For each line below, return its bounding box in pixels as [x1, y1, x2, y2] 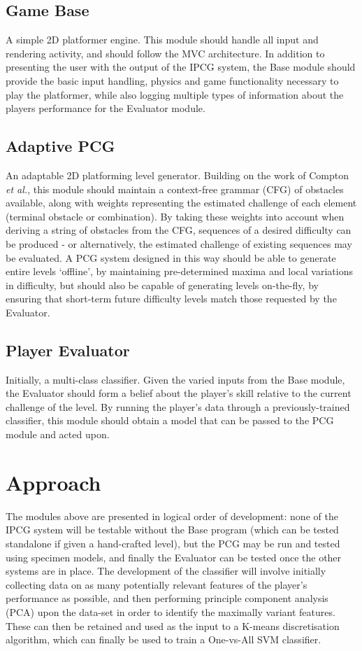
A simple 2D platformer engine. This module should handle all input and [6, 32, 319, 47]
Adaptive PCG [6, 135, 115, 157]
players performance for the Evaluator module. [6, 101, 205, 115]
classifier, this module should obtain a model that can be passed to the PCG [6, 413, 334, 428]
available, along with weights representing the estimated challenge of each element [6, 195, 357, 210]
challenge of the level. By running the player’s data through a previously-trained [6, 399, 350, 414]
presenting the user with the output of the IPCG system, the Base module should [6, 59, 356, 74]
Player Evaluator [6, 339, 130, 360]
